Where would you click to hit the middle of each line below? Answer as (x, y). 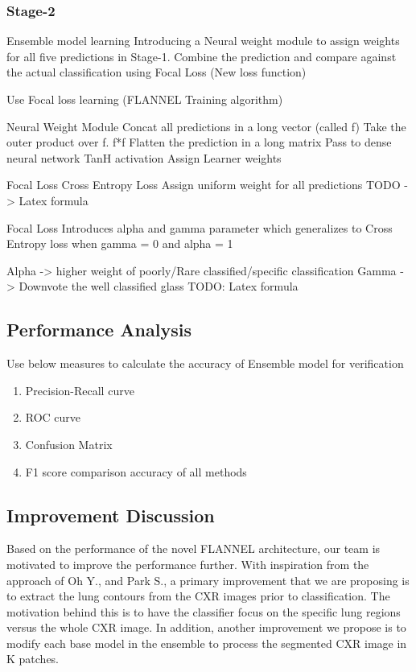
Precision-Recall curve (80, 390)
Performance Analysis (99, 330)
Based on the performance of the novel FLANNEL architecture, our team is (194, 548)
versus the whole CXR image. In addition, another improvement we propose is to (206, 627)
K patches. (33, 659)
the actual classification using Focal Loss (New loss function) (157, 72)
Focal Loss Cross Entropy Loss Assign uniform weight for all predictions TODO (204, 185)
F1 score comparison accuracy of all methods (136, 471)
